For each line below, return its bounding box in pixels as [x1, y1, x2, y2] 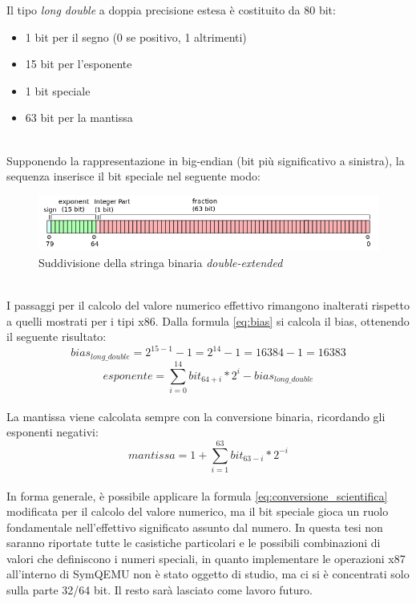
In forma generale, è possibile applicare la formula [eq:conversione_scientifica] [6, 487, 388, 504]
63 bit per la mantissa [25, 109, 133, 126]
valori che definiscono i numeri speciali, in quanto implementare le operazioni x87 [6, 549, 406, 566]
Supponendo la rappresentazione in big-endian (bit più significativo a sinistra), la [6, 152, 405, 168]
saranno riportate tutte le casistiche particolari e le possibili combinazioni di [6, 534, 381, 551]
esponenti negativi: [6, 424, 99, 440]
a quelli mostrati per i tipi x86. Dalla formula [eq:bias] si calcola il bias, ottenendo [6, 312, 410, 329]
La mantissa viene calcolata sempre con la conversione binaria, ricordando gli [6, 407, 386, 424]
